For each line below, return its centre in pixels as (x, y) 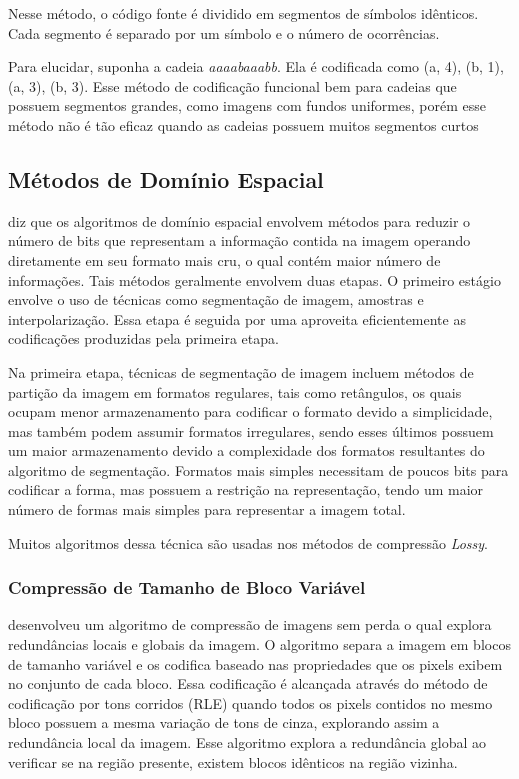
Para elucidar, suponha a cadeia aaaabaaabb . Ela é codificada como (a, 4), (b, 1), (256, 66)
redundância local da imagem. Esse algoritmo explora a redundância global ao (247, 742)
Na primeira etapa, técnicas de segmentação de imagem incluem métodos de (241, 371)
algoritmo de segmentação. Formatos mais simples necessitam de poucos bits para (258, 469)
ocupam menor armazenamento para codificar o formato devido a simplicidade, (250, 411)
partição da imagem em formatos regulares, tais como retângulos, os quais (235, 391)
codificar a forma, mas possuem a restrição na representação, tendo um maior (246, 489)
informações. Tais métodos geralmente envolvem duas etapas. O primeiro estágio (254, 279)
